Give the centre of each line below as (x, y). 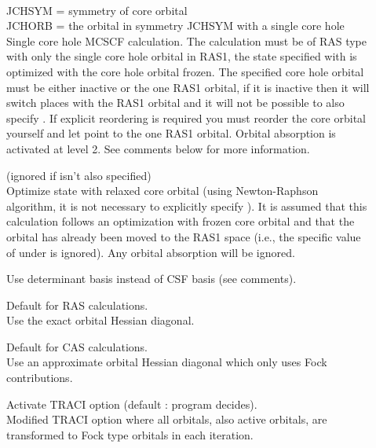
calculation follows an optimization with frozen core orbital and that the (181, 221)
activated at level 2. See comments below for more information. (158, 148)
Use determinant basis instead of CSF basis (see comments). (151, 279)
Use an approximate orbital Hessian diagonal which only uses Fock (167, 362)
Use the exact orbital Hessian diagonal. (100, 320)
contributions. (40, 378)
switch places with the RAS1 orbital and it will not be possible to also (175, 103)
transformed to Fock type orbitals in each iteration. (130, 434)
